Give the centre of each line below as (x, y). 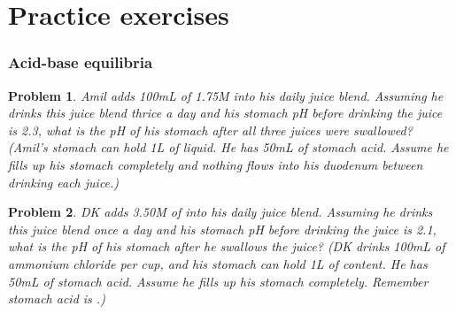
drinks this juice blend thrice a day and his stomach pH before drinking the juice (225, 113)
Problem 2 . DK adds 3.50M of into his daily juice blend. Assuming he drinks (220, 212)
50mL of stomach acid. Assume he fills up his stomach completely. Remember (218, 281)
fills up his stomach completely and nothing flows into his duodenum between (216, 164)
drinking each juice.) (64, 182)
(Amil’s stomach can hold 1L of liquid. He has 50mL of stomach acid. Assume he (228, 147)
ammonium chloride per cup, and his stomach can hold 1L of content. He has (218, 263)
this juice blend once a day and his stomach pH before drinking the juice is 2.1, (222, 229)
